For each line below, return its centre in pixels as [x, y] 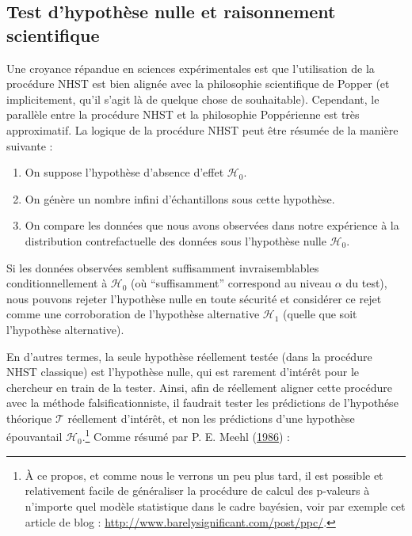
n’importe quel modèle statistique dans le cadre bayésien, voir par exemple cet [215, 506]
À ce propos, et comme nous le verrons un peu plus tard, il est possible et [204, 475]
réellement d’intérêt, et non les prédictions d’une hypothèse [211, 418]
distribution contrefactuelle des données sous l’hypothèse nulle [175, 240]
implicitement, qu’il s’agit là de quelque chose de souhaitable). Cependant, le [193, 99]
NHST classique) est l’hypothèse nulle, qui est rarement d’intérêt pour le [183, 372]
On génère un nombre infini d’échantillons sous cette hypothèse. [180, 198]
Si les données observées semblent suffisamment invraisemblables [163, 267]
